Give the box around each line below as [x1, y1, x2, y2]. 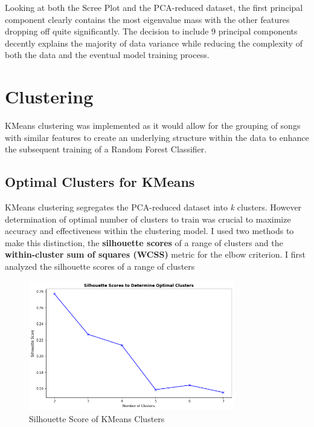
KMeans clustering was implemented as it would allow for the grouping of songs [5, 119, 301, 132]
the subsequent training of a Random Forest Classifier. [5, 143, 207, 155]
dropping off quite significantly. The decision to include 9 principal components [5, 25, 298, 37]
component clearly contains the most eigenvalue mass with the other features [5, 13, 290, 25]
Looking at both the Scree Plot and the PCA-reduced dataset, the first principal [5, 1, 303, 13]
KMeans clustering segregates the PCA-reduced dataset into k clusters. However [5, 201, 302, 213]
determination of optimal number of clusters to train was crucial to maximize [5, 212, 291, 225]
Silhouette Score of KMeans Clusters [29, 412, 165, 425]
